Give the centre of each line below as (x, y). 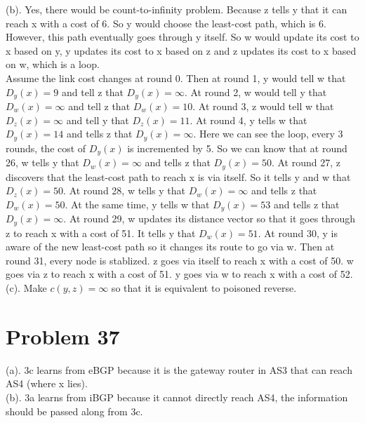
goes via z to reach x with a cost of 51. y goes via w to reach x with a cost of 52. (179, 274)
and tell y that (98, 120)
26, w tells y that (42, 162)
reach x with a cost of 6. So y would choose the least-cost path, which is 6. (166, 23)
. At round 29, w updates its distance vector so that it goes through (210, 219)
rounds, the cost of (46, 148)
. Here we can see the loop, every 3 (268, 134)
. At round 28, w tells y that (125, 190)
